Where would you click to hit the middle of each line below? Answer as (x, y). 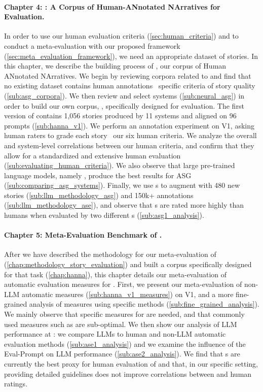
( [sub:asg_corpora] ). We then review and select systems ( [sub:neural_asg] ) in (124, 95)
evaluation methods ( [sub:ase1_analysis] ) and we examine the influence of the (125, 344)
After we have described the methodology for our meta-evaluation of (110, 254)
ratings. (16, 384)
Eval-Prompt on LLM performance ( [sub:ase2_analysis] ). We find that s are (122, 354)
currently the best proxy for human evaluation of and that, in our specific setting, (131, 364)
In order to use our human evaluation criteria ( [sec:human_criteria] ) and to (121, 36)
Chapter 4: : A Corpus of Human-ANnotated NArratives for (112, 6)
